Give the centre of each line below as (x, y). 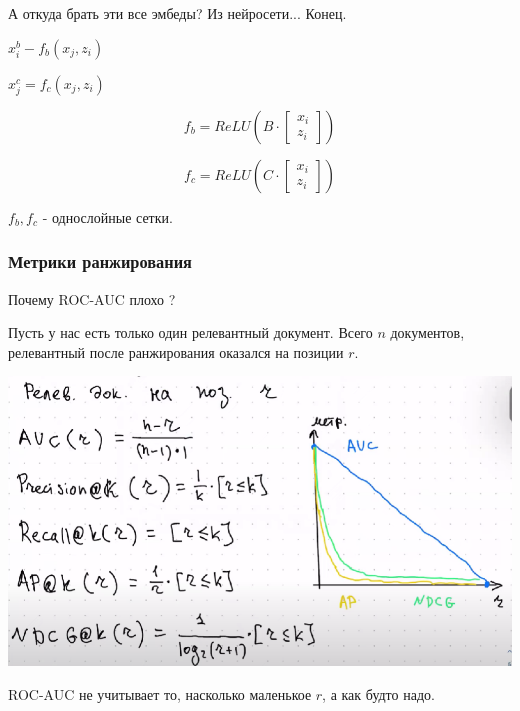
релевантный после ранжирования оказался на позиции (176, 351)
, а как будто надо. (378, 693)
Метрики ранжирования (100, 261)
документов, (427, 332)
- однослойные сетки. (107, 216)
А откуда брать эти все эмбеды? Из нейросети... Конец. (177, 13)
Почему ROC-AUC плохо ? (92, 298)
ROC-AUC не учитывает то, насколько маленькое (160, 693)
